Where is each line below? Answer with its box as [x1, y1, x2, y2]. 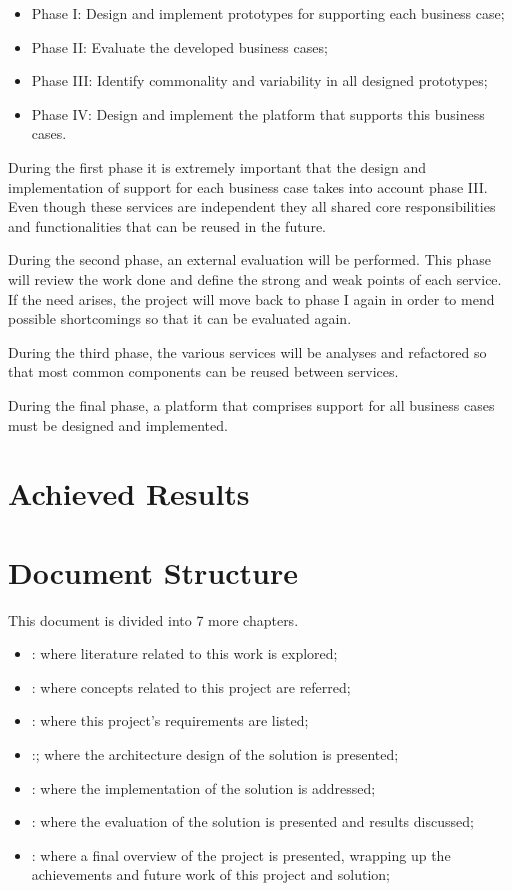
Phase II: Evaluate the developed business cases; [31, 36, 328, 57]
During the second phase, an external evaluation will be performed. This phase [8, 249, 491, 270]
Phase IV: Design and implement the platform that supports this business [31, 103, 485, 124]
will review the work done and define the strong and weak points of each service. [8, 268, 502, 289]
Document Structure [8, 551, 299, 592]
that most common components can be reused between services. [8, 361, 399, 382]
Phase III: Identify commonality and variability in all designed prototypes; [31, 70, 488, 91]
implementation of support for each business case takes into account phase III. [8, 176, 488, 197]
